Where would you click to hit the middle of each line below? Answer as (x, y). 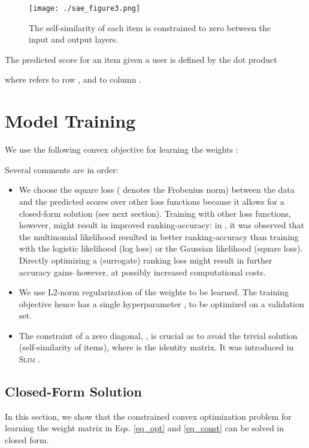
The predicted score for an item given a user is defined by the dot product (141, 59)
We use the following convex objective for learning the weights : (122, 149)
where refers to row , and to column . (73, 79)
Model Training (70, 121)
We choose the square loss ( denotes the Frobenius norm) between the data (157, 190)
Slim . (30, 359)
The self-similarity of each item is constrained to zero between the (150, 27)
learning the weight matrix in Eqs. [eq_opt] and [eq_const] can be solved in (145, 428)
